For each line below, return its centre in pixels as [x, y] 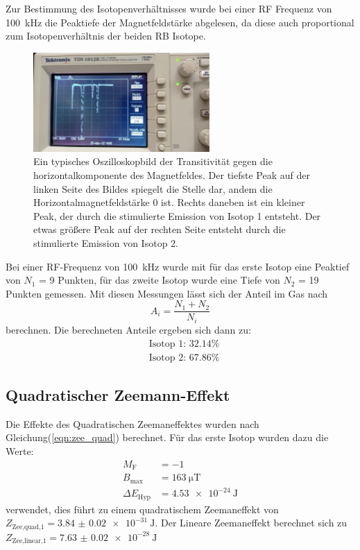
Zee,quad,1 [28, 527]
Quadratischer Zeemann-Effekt [118, 394]
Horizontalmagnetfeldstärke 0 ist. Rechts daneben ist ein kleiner [169, 202]
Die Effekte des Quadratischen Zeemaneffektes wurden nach [132, 423]
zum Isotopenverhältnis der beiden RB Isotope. [106, 36]
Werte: [20, 450]
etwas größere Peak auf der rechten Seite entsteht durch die [160, 229]
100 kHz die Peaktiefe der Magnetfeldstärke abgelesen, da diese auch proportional [180, 22]
